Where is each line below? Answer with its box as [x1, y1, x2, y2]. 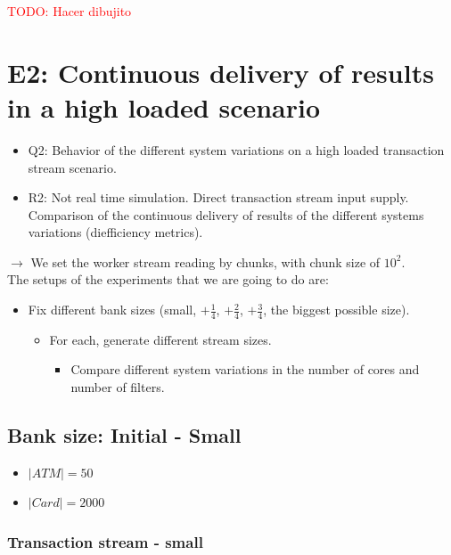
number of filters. [70, 378, 165, 396]
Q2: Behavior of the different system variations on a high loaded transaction [28, 140, 445, 159]
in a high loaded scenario [7, 88, 321, 125]
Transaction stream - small [7, 530, 203, 552]
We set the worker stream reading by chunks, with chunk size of [30, 252, 381, 271]
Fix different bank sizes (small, [28, 300, 197, 319]
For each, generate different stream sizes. [49, 330, 272, 348]
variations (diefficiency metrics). [28, 223, 203, 241]
